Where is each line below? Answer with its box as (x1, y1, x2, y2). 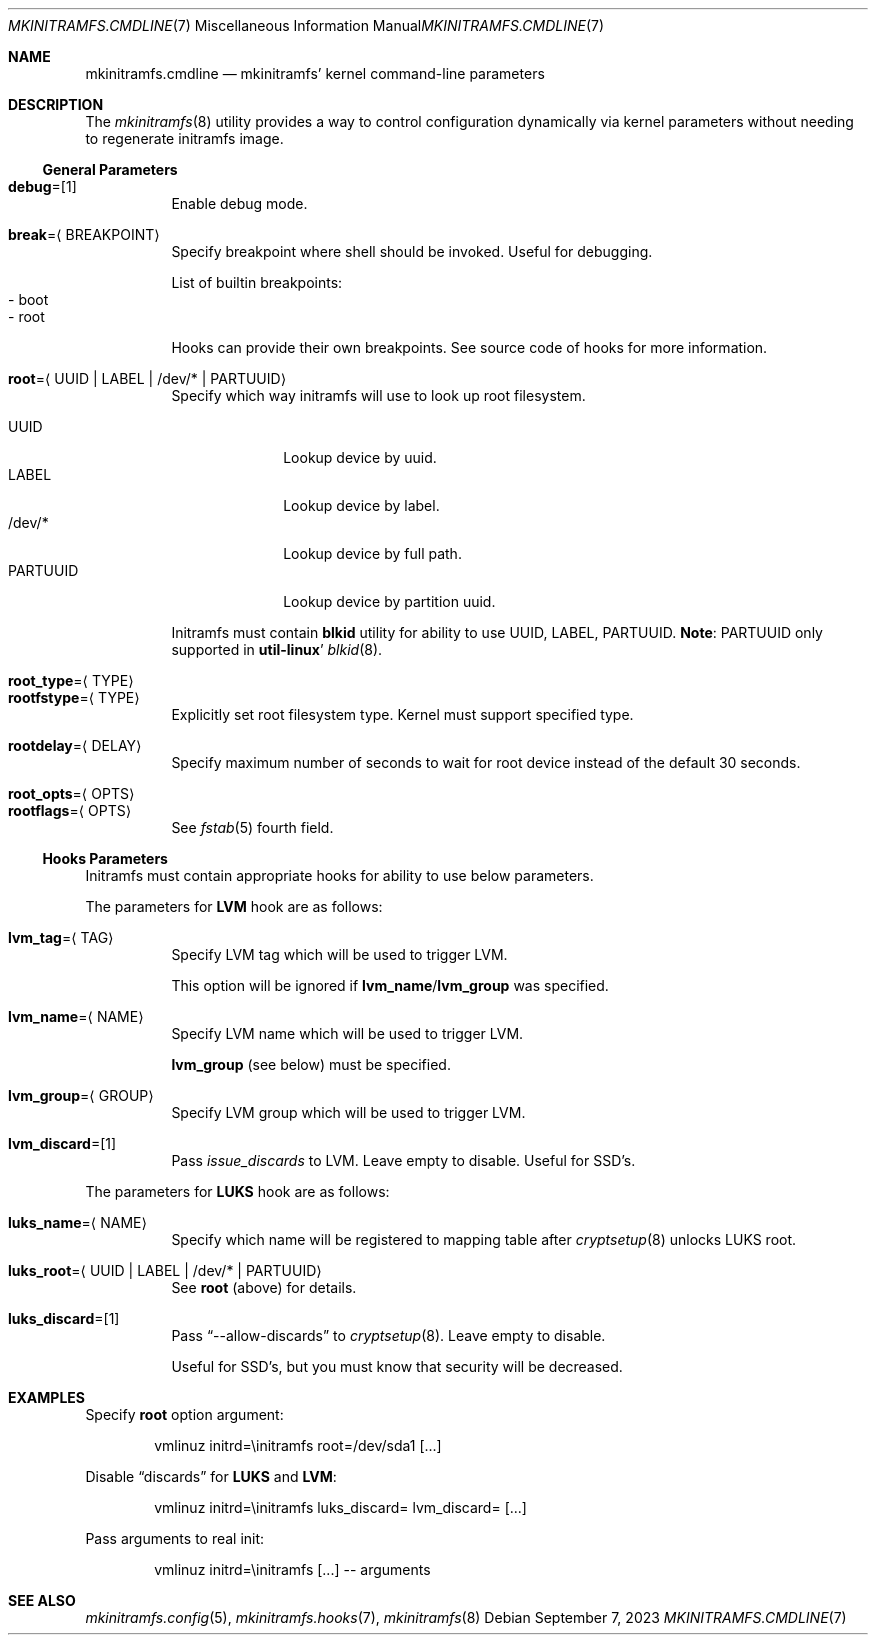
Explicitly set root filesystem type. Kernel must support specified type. (171, 706, 634, 723)
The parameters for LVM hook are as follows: (85, 898, 383, 915)
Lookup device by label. (283, 497, 440, 514)
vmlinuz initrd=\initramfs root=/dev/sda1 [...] (154, 1437, 442, 1454)
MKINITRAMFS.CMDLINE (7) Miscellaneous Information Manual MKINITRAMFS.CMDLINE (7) (8, 17, 605, 34)
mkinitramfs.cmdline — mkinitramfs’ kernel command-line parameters (85, 65, 545, 82)
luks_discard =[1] (8, 1310, 120, 1327)
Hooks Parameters (42, 850, 168, 867)
